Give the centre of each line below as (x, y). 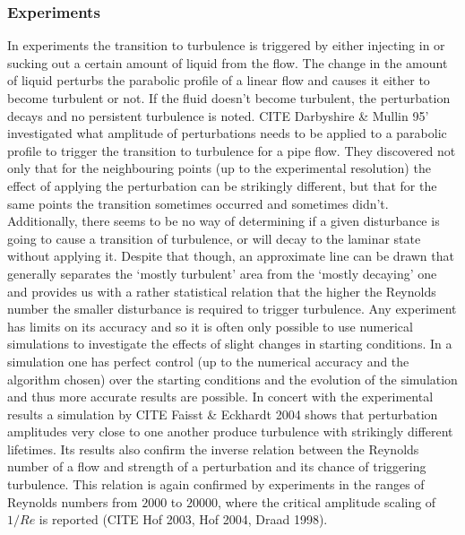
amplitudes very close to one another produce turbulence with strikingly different (230, 431)
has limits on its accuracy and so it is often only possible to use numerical (210, 326)
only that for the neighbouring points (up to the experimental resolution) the (219, 168)
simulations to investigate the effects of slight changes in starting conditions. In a (230, 344)
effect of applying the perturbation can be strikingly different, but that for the (222, 185)
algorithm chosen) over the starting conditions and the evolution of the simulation (232, 379)
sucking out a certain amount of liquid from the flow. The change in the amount (228, 62)
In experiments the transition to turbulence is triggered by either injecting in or (226, 45)
